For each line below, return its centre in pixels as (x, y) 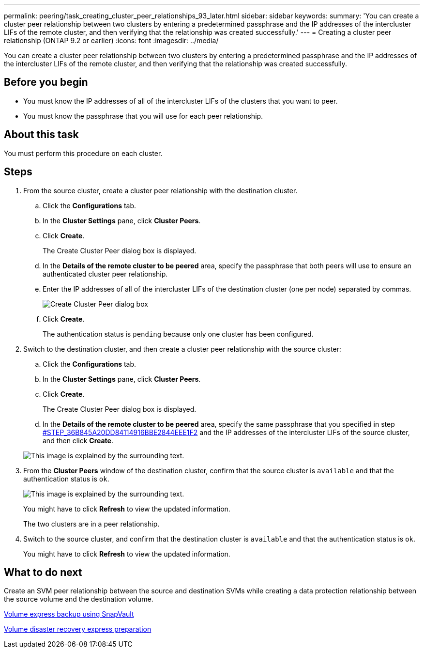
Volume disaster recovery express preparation (78, 629)
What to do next (43, 572)
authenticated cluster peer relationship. (105, 274)
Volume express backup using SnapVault (69, 614)
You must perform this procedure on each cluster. (83, 153)
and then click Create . (78, 440)
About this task (41, 135)
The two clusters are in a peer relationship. (91, 524)
